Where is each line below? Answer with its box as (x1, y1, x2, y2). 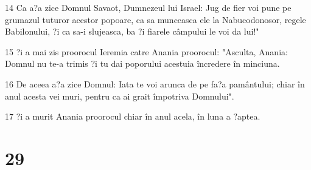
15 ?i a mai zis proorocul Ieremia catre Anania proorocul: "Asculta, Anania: (5, 45, 288, 58)
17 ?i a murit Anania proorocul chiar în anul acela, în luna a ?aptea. (5, 110, 260, 123)
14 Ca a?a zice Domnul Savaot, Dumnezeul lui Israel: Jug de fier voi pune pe (5, 1, 292, 13)
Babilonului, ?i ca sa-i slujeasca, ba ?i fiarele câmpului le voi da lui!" (5, 25, 259, 38)
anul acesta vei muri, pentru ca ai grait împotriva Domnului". (5, 89, 234, 102)
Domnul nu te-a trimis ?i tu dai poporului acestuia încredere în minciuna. (5, 57, 280, 70)
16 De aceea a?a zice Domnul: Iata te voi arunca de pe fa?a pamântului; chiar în (5, 77, 305, 90)
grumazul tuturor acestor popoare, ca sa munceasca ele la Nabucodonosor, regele (5, 13, 306, 25)
